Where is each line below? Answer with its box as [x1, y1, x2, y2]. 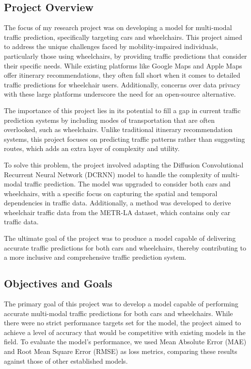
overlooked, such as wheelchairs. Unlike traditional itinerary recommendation [4, 124, 233, 134]
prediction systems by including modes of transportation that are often [4, 115, 215, 125]
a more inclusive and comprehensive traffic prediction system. [4, 252, 187, 262]
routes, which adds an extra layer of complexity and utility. [4, 143, 180, 153]
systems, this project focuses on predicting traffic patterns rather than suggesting [4, 134, 245, 144]
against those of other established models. [4, 355, 128, 366]
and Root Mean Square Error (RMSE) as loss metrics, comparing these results [4, 346, 237, 356]
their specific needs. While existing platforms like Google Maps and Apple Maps [4, 60, 242, 70]
